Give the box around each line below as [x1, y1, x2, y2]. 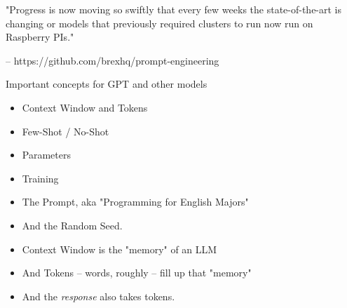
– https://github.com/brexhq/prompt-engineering [6, 53, 219, 67]
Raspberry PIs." [6, 29, 74, 44]
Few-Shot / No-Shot [22, 123, 109, 138]
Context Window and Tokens [22, 100, 148, 114]
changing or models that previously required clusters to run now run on [6, 15, 313, 30]
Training [22, 170, 59, 185]
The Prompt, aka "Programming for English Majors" [22, 194, 249, 209]
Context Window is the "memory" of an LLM [22, 241, 217, 256]
